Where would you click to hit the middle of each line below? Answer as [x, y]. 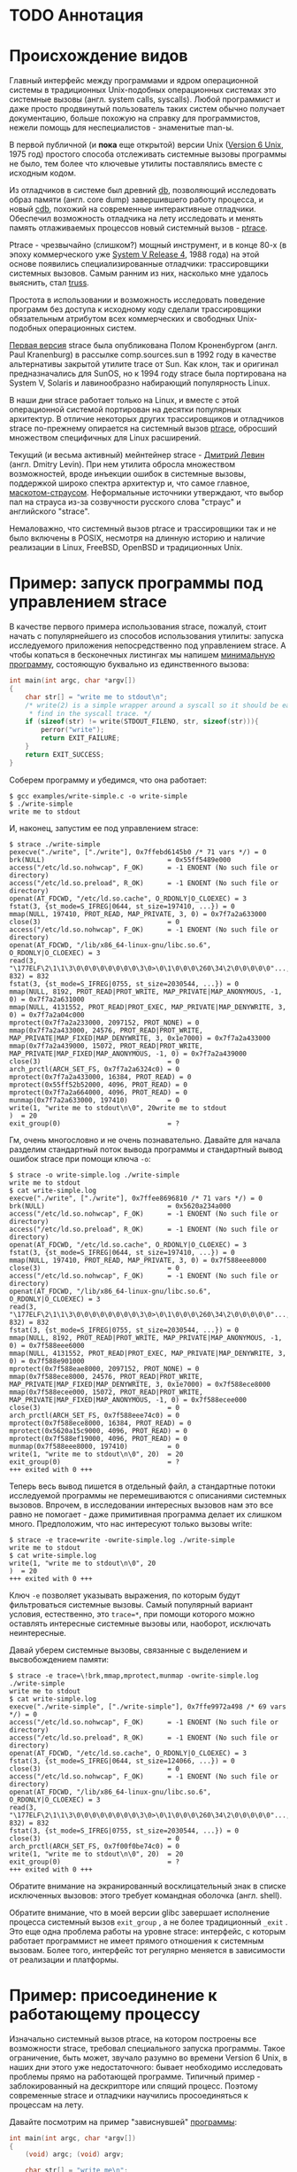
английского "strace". [49, 511]
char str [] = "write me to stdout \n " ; [96, 697]
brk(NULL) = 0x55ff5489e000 [120, 860]
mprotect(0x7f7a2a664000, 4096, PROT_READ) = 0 [99, 1092]
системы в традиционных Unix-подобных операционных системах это [143, 90]
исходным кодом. [43, 173]
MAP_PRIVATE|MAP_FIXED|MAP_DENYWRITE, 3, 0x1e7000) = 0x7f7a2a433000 [140, 1038]
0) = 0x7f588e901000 [47, 1361]
